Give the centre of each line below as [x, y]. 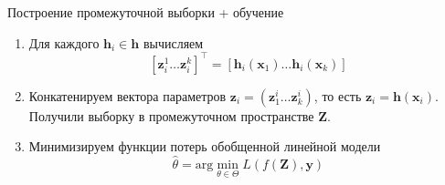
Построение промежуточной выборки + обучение [146, 12]
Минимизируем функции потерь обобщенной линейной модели [205, 146]
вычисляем [173, 42]
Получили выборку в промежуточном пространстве [171, 115]
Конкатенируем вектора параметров [127, 95]
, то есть [338, 95]
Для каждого [64, 42]
